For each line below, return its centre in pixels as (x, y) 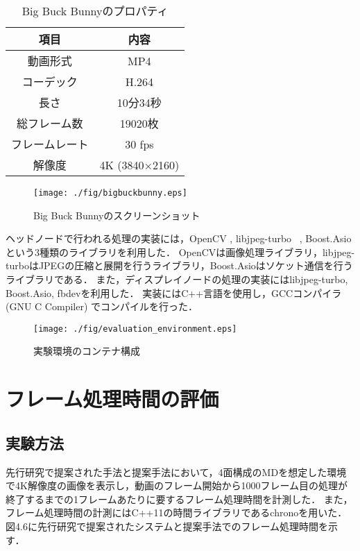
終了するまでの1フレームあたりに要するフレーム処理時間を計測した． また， (179, 499)
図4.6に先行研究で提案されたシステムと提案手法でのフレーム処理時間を (167, 526)
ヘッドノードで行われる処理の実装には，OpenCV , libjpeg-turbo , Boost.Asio (179, 238)
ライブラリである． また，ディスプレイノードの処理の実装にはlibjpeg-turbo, (177, 279)
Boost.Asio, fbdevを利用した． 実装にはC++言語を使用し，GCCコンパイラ (174, 293)
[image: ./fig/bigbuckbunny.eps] (110, 193)
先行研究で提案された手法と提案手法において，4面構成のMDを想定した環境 (176, 472)
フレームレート (50, 144)
